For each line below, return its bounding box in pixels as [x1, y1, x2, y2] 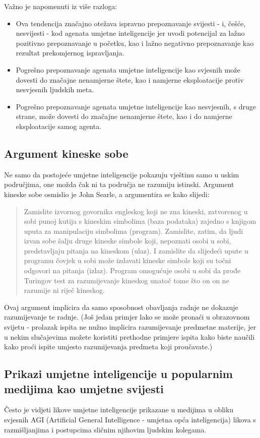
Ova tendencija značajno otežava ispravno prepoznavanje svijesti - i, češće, [16, 18, 246, 28]
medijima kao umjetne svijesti [4, 381, 164, 396]
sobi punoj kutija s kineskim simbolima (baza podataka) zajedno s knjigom [24, 216, 256, 226]
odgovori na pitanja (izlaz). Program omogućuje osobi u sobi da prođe [24, 265, 241, 276]
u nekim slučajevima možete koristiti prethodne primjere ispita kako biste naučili [4, 331, 255, 342]
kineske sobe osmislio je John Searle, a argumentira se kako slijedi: [4, 189, 210, 199]
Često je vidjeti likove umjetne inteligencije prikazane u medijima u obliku [4, 404, 234, 415]
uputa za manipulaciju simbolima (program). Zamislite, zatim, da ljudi [24, 225, 243, 236]
